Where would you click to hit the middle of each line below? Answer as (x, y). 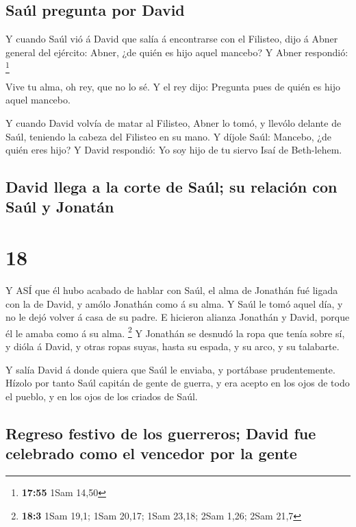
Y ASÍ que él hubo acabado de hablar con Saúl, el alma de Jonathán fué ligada (172, 290)
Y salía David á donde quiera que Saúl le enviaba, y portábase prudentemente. (170, 369)
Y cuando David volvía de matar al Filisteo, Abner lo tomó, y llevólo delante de (174, 122)
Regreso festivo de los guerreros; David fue (161, 433)
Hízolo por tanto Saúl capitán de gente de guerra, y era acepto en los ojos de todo (178, 383)
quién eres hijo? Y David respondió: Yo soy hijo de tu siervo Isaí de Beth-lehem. (174, 150)
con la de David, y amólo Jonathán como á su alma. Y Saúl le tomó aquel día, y (174, 303)
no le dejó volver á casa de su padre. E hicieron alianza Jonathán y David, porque (178, 317)
